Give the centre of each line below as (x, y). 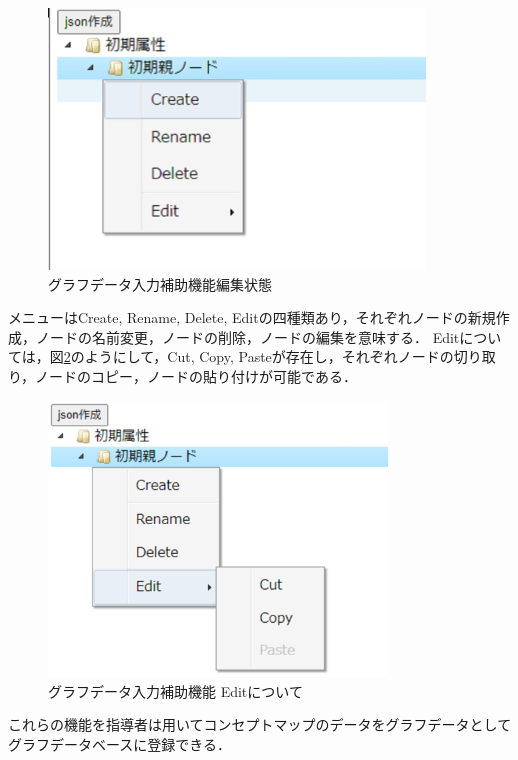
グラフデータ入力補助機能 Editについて (175, 690)
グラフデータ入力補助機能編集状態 (160, 283)
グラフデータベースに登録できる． (120, 744)
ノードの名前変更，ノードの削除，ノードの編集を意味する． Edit (247, 336)
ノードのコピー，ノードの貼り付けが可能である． (196, 376)
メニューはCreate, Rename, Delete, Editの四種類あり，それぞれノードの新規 (252, 317)
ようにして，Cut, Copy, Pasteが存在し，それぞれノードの (269, 356)
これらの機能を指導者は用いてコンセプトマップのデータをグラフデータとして (260, 724)
